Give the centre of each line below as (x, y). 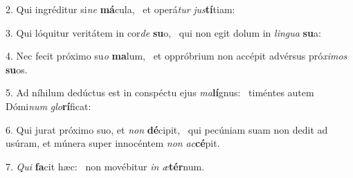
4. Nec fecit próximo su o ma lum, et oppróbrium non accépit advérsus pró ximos (176, 56)
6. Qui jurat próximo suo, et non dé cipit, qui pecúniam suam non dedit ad (167, 129)
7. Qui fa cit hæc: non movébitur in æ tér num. (105, 166)
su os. (17, 69)
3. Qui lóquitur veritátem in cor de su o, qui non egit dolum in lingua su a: (163, 32)
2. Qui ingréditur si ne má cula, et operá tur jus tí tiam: (120, 9)
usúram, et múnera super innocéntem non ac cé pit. (113, 143)
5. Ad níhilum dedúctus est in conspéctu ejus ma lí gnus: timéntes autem (160, 92)
